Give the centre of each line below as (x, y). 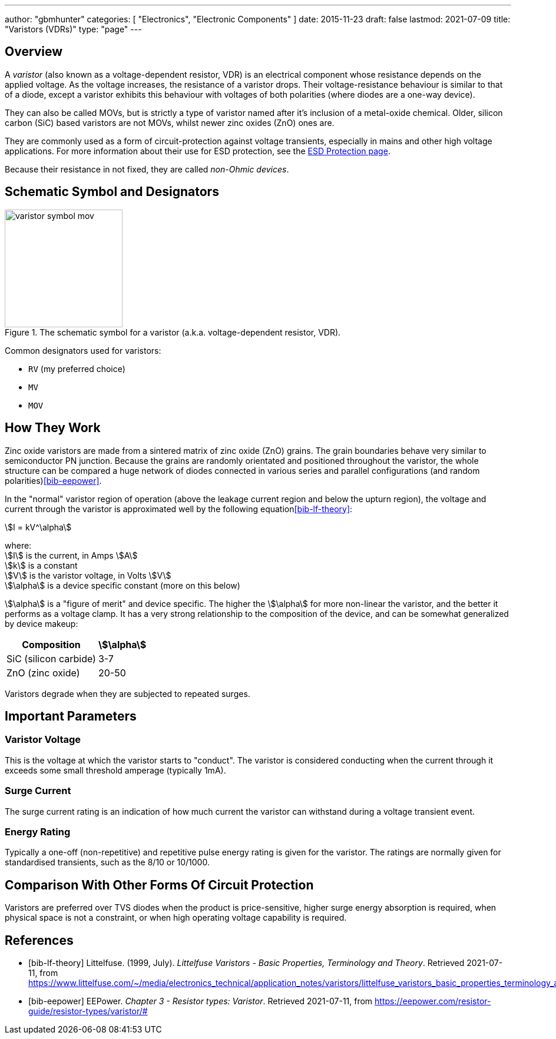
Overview (34, 52)
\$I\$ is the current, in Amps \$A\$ (71, 555)
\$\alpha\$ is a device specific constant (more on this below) (123, 585)
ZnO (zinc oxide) (43, 673)
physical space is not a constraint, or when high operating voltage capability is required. (176, 918)
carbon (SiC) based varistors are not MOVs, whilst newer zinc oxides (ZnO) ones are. (170, 122)
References (39, 940)
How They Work (53, 428)
